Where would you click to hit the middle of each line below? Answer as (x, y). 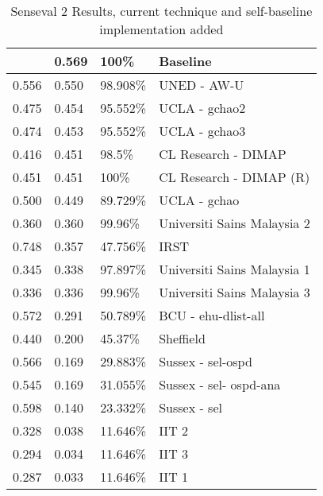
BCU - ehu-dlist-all (212, 315)
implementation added (161, 29)
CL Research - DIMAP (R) (235, 177)
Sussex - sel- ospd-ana (220, 384)
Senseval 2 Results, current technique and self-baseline (161, 11)
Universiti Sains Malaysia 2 (235, 223)
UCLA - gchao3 (202, 131)
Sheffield (182, 338)
